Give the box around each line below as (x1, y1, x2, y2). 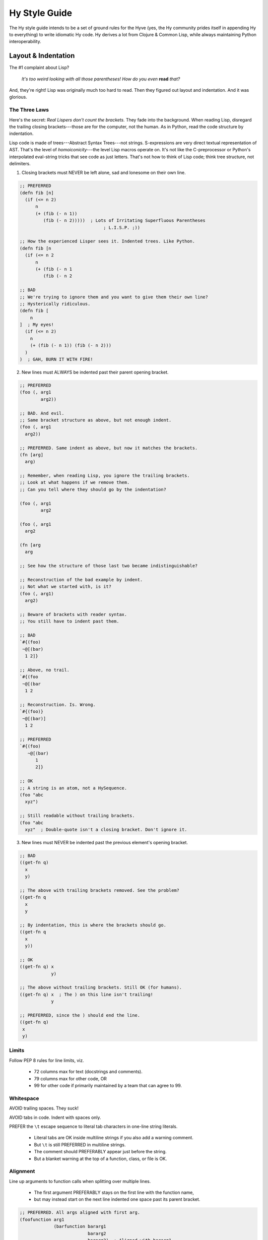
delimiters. (9, 160, 31, 166)
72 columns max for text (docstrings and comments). (34, 1069, 142, 1075)
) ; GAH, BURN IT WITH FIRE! (19, 357, 93, 362)
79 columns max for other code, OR (34, 1075, 107, 1081)
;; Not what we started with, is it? (19, 584, 112, 590)
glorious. (9, 94, 27, 100)
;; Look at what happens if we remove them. (19, 480, 130, 486)
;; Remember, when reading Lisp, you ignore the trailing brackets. (19, 473, 190, 479)
